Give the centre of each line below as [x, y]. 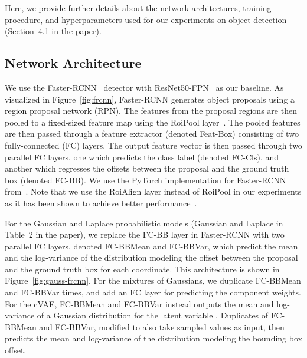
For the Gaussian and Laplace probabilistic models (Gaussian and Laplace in [144, 223]
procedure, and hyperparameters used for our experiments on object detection [146, 19]
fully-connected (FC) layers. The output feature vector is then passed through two [153, 145]
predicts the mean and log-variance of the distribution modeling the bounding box [153, 338]
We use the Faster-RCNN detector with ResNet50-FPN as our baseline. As [144, 87]
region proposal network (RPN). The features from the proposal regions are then [151, 111]
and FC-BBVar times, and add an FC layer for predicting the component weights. [153, 292]
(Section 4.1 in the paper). [53, 31]
